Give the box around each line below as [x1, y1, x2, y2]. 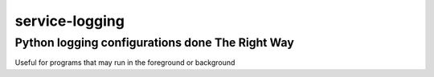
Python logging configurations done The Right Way [14, 35, 295, 50]
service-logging [14, 12, 125, 30]
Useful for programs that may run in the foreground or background [14, 58, 235, 67]
